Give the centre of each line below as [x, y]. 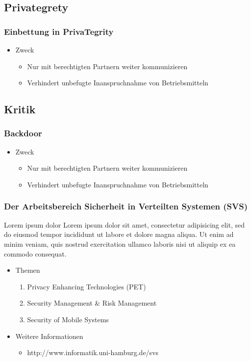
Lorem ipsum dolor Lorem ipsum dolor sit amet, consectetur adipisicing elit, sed [125, 224]
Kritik [20, 109]
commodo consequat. [35, 253]
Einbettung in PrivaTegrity [59, 31]
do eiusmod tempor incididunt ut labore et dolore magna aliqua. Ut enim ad [119, 234]
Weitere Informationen [49, 336]
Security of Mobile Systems [68, 319]
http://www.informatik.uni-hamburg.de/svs [93, 352]
